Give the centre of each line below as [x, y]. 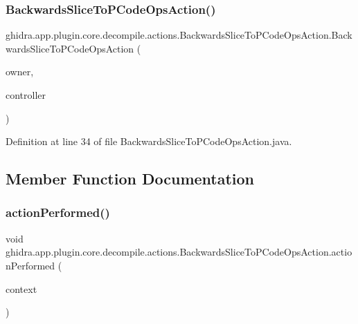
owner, [20, 72]
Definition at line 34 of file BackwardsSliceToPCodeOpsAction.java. [149, 141]
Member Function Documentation [130, 179]
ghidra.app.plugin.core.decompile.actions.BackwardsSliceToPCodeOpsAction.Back [179, 35]
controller [26, 95]
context [21, 288]
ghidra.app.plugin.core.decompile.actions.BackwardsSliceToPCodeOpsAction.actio [179, 252]
